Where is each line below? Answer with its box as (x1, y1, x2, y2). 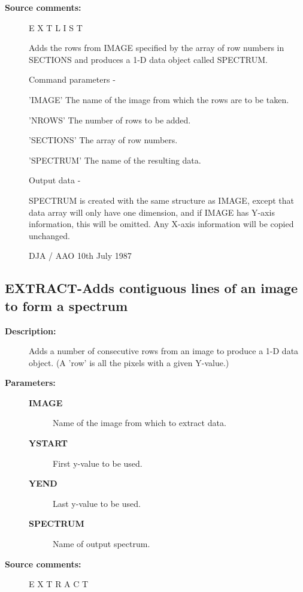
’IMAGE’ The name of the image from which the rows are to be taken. (29, 93, 289, 105)
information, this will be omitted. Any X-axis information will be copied (29, 218, 294, 230)
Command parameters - (29, 73, 116, 86)
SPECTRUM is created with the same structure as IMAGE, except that (29, 194, 295, 206)
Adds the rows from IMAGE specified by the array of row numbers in (29, 41, 284, 54)
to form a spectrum (5, 296, 128, 315)
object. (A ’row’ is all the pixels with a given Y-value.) (29, 356, 229, 369)
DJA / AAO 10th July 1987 (29, 249, 132, 262)
